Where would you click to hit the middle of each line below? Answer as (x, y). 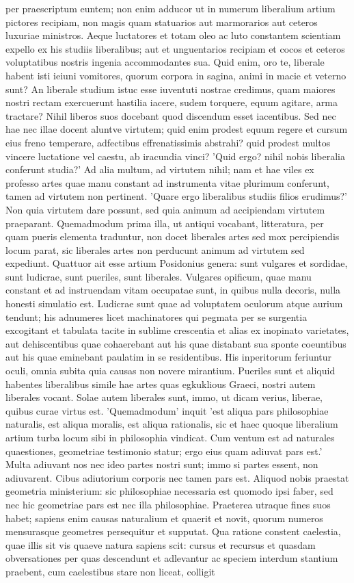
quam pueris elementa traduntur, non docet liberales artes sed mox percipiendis (173, 236)
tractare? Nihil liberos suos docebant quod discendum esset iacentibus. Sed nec (171, 115)
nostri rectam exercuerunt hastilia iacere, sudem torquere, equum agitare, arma (172, 102)
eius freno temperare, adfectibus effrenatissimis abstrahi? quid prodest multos (168, 142)
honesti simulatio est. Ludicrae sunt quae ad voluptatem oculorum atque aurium (174, 303)
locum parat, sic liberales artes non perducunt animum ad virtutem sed (155, 249)
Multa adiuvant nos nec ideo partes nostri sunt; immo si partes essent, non (162, 464)
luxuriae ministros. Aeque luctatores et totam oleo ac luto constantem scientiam (173, 35)
